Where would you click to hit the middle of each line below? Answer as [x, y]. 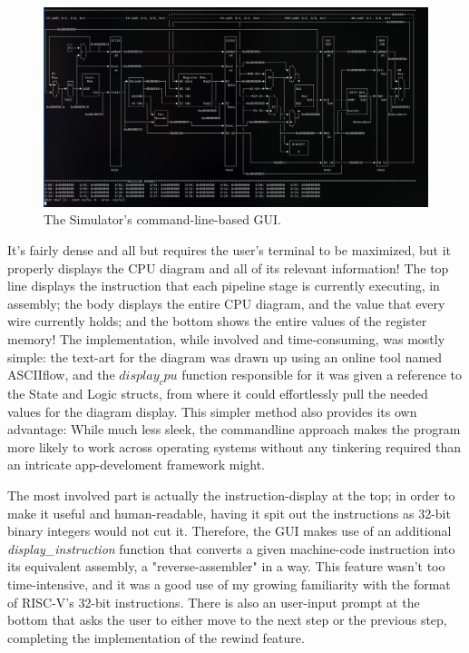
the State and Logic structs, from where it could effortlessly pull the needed [218, 393]
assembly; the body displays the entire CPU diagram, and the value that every [226, 303]
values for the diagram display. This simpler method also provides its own [212, 411]
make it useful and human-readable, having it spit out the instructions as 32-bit [229, 513]
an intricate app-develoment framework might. [137, 465]
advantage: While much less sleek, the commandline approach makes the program [234, 429]
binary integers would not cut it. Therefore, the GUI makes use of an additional [230, 531]
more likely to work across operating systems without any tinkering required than [234, 446]
